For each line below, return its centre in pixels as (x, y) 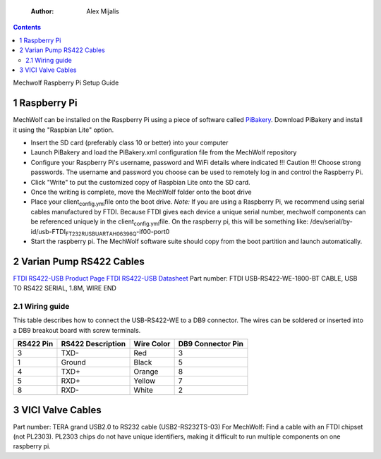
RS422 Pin (35, 344)
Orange (146, 372)
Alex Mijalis (103, 11)
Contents (27, 27)
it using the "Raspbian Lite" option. (64, 130)
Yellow (145, 381)
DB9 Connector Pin (211, 344)
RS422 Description (93, 344)
